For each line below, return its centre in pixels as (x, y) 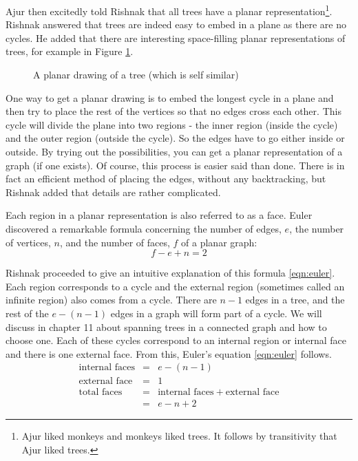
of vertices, (28, 242)
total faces (101, 393)
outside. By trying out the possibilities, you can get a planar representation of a (174, 151)
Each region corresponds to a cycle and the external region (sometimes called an (175, 286)
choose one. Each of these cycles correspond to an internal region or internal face (176, 340)
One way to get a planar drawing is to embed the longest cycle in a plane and (170, 97)
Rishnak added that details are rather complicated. (113, 192)
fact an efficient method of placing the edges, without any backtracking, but (166, 179)
